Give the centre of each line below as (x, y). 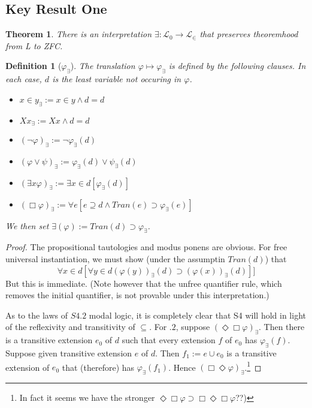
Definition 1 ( (34, 66)
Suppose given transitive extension (69, 352)
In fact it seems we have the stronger (87, 397)
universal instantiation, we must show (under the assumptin (115, 259)
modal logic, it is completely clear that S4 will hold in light (197, 315)
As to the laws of (37, 315)
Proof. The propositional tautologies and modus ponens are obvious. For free (146, 247)
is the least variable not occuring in (117, 79)
